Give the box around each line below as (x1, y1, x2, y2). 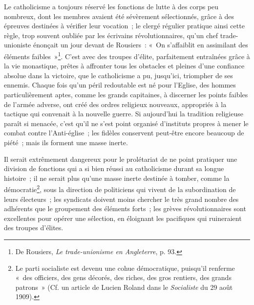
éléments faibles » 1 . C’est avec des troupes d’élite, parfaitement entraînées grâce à (4, 49, 250, 61)
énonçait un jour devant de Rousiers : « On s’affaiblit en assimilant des (33, 40, 248, 50)
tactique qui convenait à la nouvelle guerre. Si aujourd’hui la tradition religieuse (4, 109, 243, 119)
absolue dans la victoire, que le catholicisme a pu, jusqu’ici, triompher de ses (4, 70, 233, 80)
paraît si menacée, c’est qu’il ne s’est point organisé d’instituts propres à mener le (4, 118, 249, 128)
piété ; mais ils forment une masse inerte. (4, 137, 128, 147)
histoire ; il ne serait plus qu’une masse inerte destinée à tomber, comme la (4, 173, 230, 183)
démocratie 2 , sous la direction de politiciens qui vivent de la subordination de (4, 183, 236, 194)
